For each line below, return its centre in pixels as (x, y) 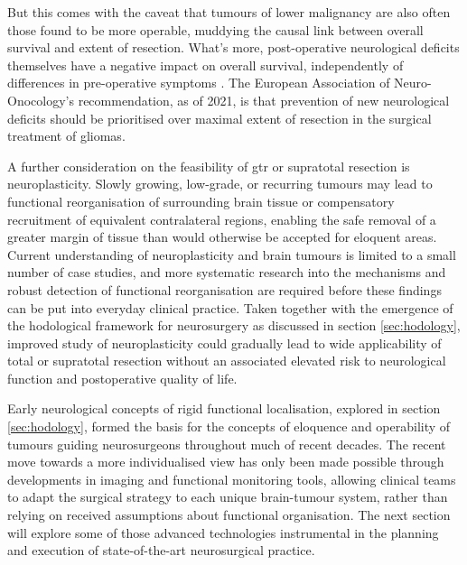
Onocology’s (41, 100)
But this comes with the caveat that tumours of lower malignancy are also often (229, 12)
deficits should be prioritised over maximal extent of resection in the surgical (219, 118)
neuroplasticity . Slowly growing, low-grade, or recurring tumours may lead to (220, 184)
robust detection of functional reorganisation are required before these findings (224, 289)
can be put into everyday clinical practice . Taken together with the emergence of (230, 307)
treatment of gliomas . (66, 136)
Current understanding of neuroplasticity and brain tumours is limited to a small (232, 254)
